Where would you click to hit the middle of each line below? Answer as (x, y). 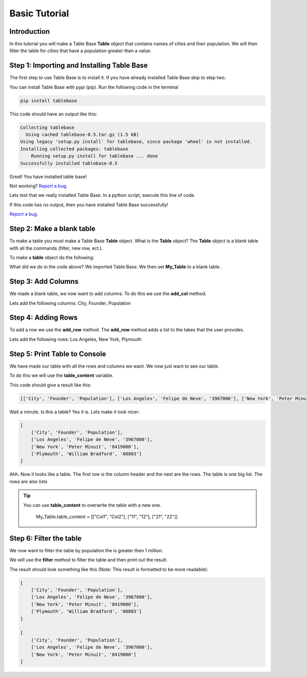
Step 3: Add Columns (44, 281)
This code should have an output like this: (53, 114)
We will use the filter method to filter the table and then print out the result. (89, 560)
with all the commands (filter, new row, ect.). (56, 248)
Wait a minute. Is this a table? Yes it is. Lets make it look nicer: (75, 412)
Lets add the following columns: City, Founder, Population (70, 303)
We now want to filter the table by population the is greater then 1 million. (86, 550)
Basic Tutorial (39, 13)
